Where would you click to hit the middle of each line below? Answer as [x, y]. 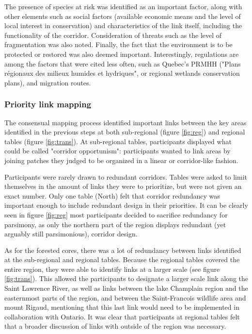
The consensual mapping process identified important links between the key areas [126, 122]
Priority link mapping [48, 104]
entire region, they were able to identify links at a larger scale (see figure [112, 269]
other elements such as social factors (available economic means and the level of [123, 16]
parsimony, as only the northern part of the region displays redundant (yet [115, 224]
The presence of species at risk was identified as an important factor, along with [123, 6]
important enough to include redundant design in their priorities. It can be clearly [126, 205]
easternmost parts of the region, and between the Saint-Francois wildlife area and [125, 297]
